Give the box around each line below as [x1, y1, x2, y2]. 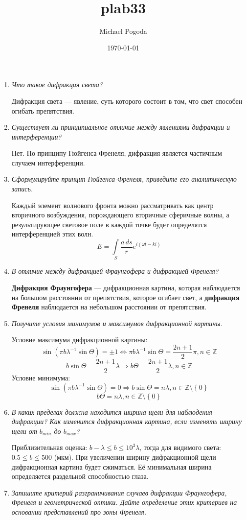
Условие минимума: [11, 373, 70, 383]
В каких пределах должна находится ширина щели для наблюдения [11, 406, 212, 417]
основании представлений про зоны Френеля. [11, 506, 146, 517]
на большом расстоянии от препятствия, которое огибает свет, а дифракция [11, 292, 240, 302]
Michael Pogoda [99, 26, 147, 36]
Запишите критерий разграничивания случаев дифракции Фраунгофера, [11, 487, 227, 497]
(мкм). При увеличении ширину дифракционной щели [54, 452, 216, 462]
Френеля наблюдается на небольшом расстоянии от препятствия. [11, 302, 207, 312]
